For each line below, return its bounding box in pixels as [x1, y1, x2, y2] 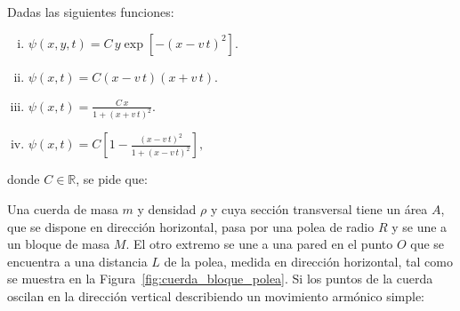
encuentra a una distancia [7, 251, 148, 270]
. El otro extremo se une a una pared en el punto [125, 235, 393, 253]
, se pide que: [76, 170, 148, 188]
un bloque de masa [7, 235, 110, 253]
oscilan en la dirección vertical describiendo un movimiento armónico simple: [7, 287, 424, 306]
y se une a [391, 217, 448, 235]
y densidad [137, 200, 197, 219]
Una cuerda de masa [7, 200, 118, 219]
